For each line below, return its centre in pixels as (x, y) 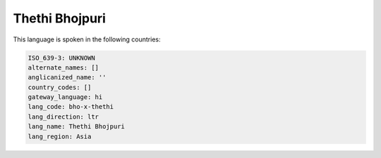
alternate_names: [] (63, 67)
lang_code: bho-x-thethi (71, 107)
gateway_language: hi (65, 97)
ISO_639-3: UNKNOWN (61, 58)
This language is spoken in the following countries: (87, 39)
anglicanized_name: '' (67, 78)
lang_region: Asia (60, 136)
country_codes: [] (60, 87)
